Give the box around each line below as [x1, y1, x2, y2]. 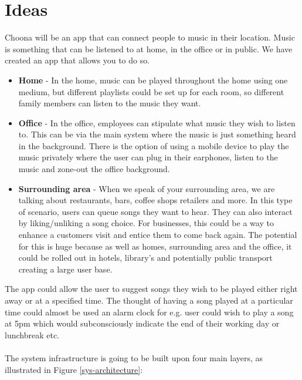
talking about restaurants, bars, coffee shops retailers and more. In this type [18, 194, 293, 206]
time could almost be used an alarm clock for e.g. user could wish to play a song [5, 305, 294, 318]
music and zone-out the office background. [18, 163, 170, 175]
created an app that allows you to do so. [5, 54, 150, 66]
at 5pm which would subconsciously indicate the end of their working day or [5, 317, 280, 329]
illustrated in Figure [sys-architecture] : [5, 363, 143, 375]
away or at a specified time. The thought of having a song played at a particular [5, 294, 293, 306]
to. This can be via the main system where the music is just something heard [18, 128, 296, 140]
